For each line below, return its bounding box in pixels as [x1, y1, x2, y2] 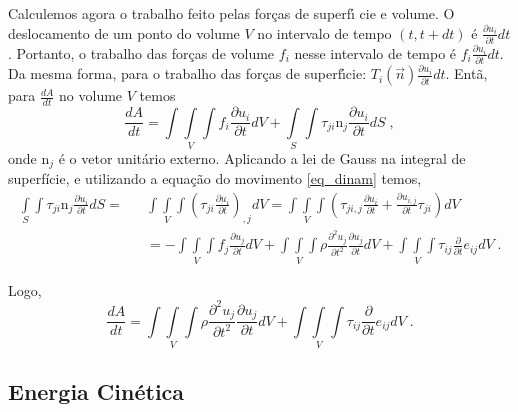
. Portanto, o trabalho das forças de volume [8, 42, 275, 63]
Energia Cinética [8, 376, 185, 407]
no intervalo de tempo [257, 22, 392, 43]
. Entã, [445, 63, 488, 84]
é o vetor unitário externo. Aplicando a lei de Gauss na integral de [58, 147, 466, 168]
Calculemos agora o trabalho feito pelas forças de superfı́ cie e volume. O [8, 3, 455, 23]
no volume [59, 85, 123, 106]
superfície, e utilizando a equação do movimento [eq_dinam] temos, [8, 168, 422, 189]
